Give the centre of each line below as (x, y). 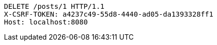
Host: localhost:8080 (46, 22)
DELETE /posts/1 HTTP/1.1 (54, 6)
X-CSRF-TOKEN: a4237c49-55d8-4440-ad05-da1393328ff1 (109, 14)
